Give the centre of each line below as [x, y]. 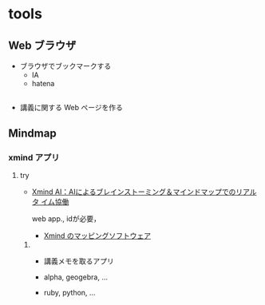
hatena [43, 83]
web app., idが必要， [66, 219]
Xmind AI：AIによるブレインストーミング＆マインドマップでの [134, 192]
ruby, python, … [69, 293]
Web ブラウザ [42, 45]
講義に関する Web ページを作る [71, 108]
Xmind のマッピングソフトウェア [97, 236]
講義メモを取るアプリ [79, 261]
